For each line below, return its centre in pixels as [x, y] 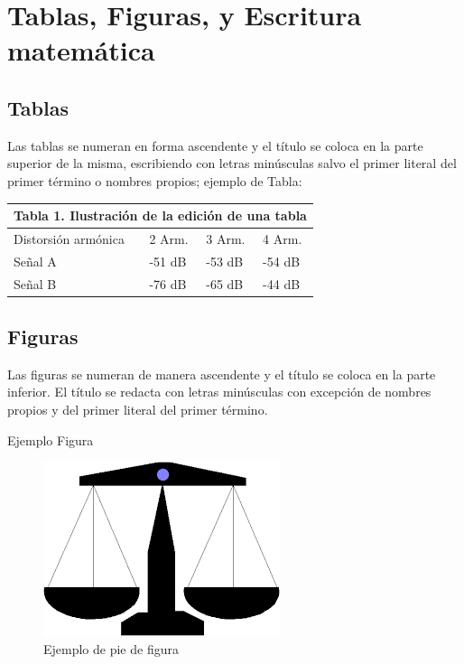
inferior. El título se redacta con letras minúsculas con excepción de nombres [219, 392]
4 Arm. [283, 238]
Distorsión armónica [69, 238]
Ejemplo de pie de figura [111, 648]
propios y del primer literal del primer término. [138, 410]
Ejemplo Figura [51, 440]
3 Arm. [226, 238]
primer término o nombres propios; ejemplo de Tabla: [155, 180]
